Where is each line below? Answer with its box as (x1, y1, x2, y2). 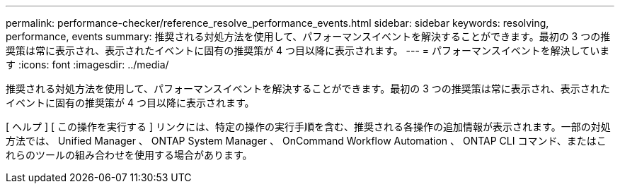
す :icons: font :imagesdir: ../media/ (6, 59, 169, 71)
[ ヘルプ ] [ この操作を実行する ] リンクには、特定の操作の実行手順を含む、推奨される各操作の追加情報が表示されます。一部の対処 (6, 121, 611, 133)
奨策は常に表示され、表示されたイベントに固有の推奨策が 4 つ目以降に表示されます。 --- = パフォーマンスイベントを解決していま (6, 44, 610, 56)
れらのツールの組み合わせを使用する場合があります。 (6, 149, 253, 161)
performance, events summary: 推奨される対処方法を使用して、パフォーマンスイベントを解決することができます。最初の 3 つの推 (6, 30, 611, 42)
